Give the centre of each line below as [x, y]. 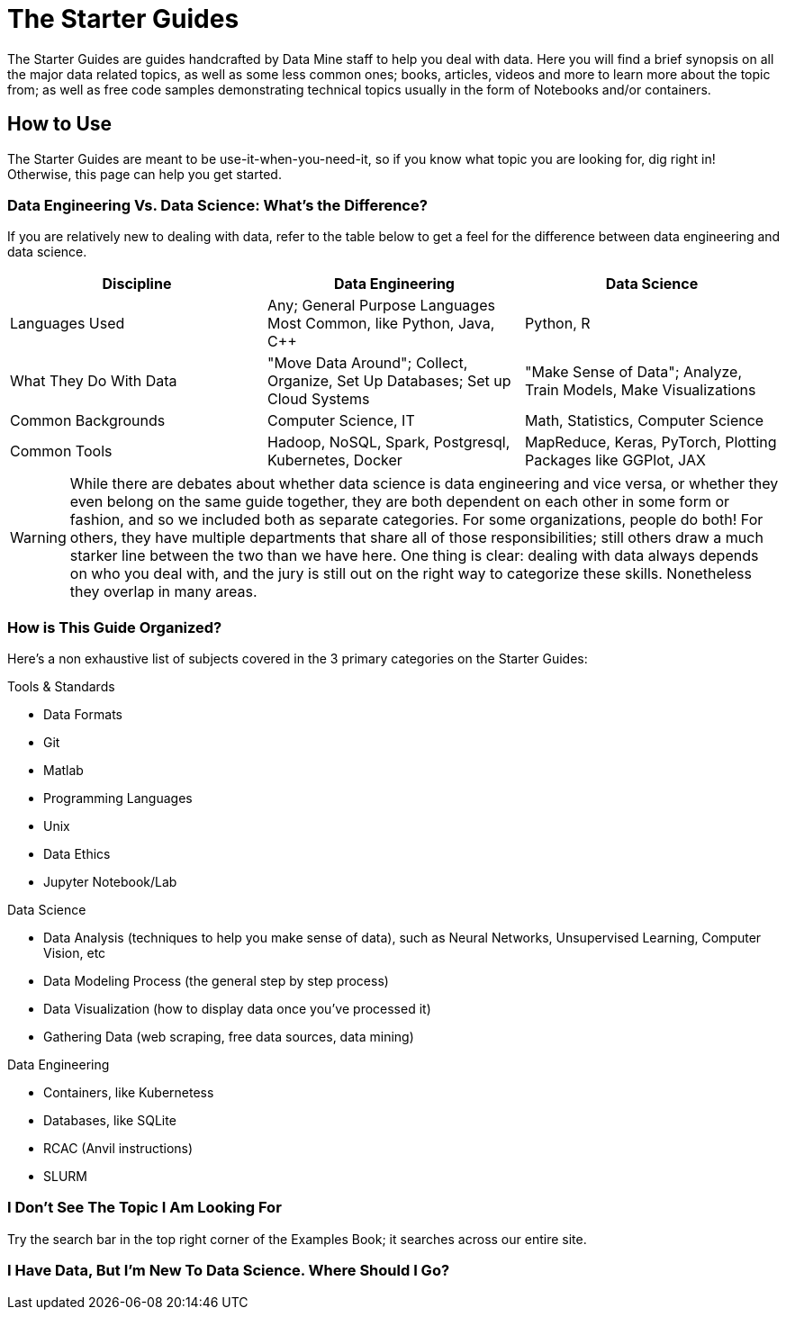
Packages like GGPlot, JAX [615, 460]
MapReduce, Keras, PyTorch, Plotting [650, 442]
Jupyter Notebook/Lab [110, 882]
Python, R [557, 324]
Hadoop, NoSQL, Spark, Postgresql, [388, 442]
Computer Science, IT [341, 421]
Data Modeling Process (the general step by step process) [216, 981]
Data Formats [83, 715]
